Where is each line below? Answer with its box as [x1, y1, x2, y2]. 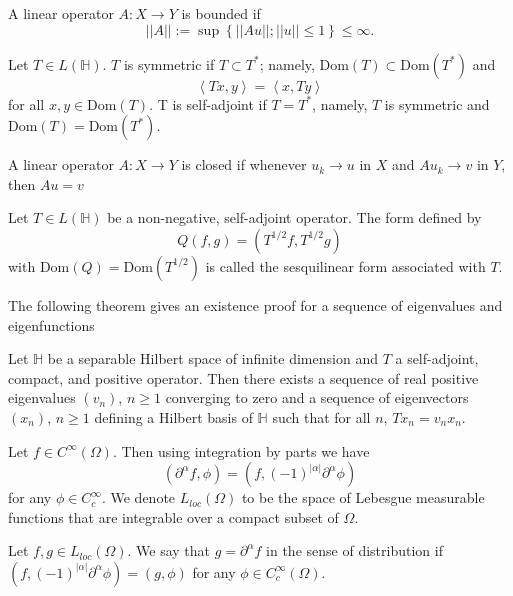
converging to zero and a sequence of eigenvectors [165, 387, 469, 408]
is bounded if [181, 3, 261, 23]
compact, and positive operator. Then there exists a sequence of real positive [8, 367, 479, 388]
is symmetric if [123, 53, 215, 74]
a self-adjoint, [395, 348, 479, 369]
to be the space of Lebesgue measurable [241, 487, 485, 508]
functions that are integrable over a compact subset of [8, 506, 339, 527]
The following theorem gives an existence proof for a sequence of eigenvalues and [8, 294, 503, 315]
